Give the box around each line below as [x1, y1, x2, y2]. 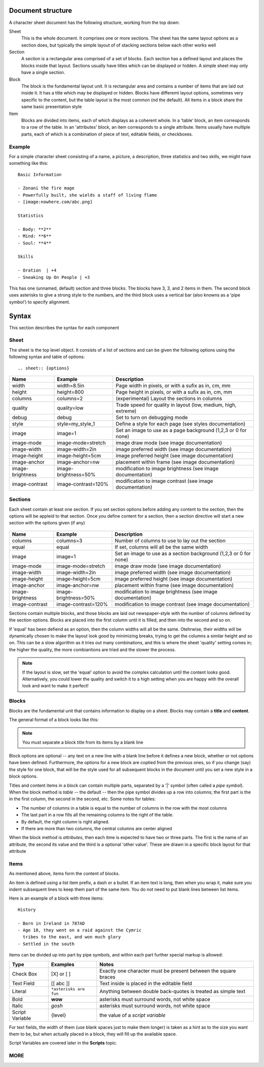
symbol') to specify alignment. [9, 299, 70, 305]
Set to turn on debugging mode [115, 414, 188, 421]
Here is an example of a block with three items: [9, 895, 104, 901]
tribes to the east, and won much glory [22, 934, 121, 940]
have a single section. [21, 69, 66, 75]
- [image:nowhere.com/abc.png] [18, 199, 93, 205]
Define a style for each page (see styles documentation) [115, 420, 245, 427]
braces [99, 974, 116, 980]
